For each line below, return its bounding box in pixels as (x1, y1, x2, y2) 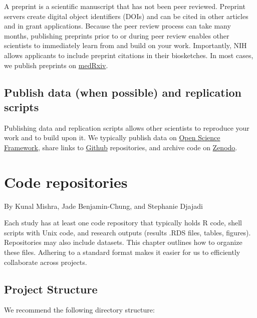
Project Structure (4, 281, 98, 296)
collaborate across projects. (4, 256, 87, 267)
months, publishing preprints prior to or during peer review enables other (4, 30, 229, 41)
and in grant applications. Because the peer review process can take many (4, 21, 231, 31)
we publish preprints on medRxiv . (4, 60, 108, 70)
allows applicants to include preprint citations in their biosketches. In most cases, (4, 50, 253, 60)
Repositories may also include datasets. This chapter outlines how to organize (4, 237, 242, 247)
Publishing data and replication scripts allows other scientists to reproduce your (4, 122, 249, 133)
